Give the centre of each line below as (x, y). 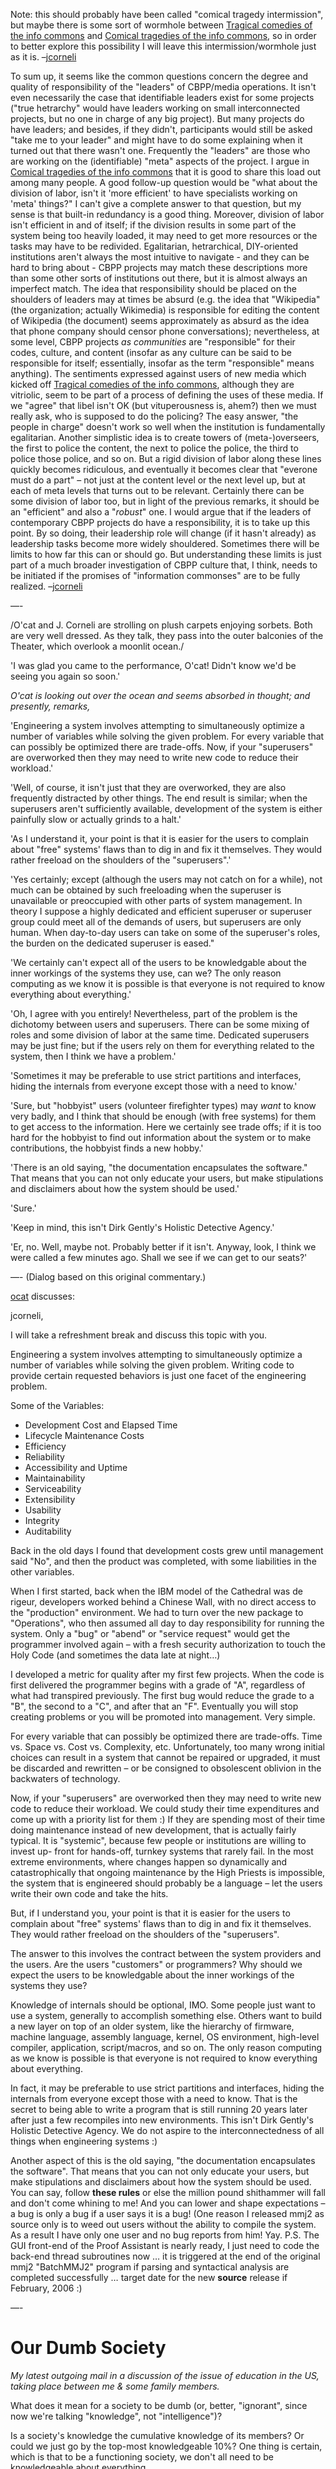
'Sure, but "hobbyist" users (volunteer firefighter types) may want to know (163, 1105)
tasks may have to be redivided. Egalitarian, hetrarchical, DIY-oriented (154, 246)
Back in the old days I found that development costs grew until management (167, 1550)
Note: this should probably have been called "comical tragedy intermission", (167, 14)
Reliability (44, 1457)
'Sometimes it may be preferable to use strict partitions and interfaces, (156, 1075)
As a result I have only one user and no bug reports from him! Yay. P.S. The (165, 2235)
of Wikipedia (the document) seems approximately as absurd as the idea (160, 320)
